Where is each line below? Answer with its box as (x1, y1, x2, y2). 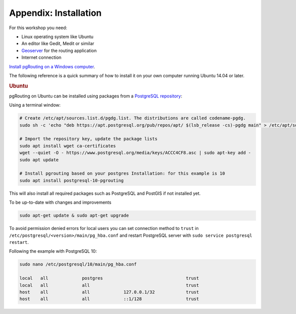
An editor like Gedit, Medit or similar (21, 41, 95, 46)
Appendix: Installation (9, 7, 102, 18)
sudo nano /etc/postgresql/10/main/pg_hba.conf (19, 262, 137, 267)
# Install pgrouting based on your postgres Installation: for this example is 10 (19, 171, 225, 177)
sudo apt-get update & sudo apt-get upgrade (19, 213, 129, 219)
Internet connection (21, 54, 62, 60)
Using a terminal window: (9, 102, 61, 108)
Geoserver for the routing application (21, 47, 97, 53)
